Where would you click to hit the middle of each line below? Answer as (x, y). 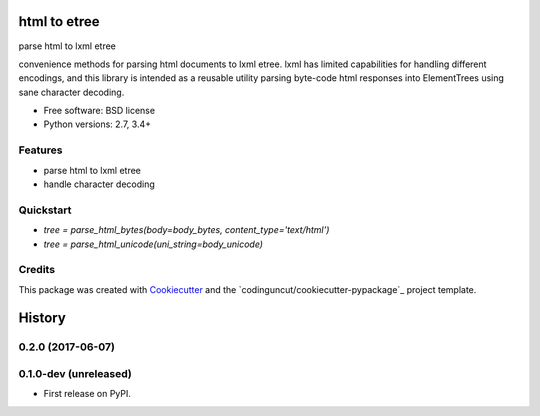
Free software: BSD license (99, 111)
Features (40, 150)
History (42, 318)
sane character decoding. (71, 92)
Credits (36, 270)
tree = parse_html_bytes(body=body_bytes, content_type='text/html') (186, 230)
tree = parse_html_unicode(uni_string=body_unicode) (153, 244)
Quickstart (45, 210)
